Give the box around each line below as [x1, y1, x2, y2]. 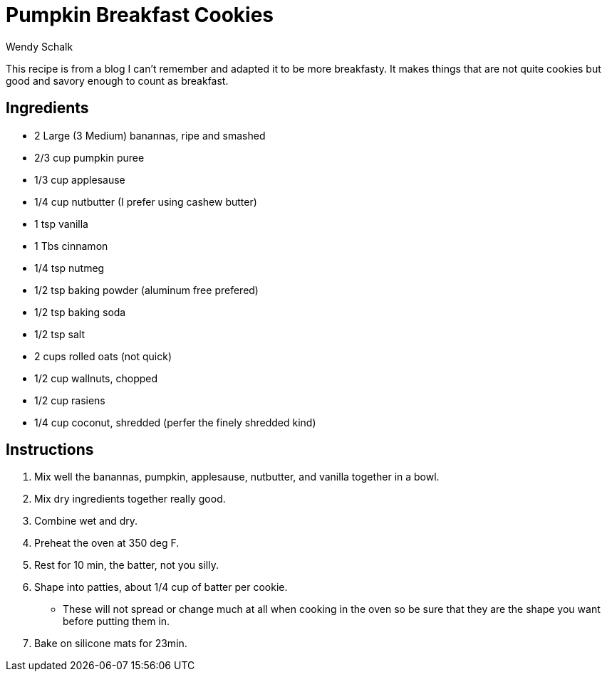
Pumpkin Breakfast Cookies [6, 3, 274, 27]
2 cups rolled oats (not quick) [34, 350, 172, 362]
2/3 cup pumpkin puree [34, 151, 145, 164]
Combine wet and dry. [34, 515, 138, 528]
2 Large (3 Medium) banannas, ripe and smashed [34, 129, 266, 142]
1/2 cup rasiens [34, 394, 105, 406]
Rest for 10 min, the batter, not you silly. [34, 559, 219, 572]
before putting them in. [63, 615, 170, 628]
